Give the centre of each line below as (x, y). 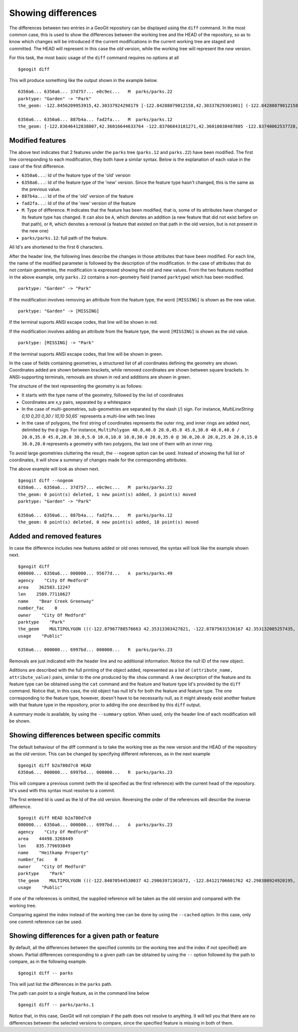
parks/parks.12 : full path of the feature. (65, 238)
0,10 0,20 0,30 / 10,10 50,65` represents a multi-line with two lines (88, 416)
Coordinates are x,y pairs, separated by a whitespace (76, 402)
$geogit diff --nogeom (46, 480)
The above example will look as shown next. (54, 469)
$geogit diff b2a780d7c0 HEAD (55, 765)
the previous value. (41, 189)
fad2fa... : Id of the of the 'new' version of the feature (79, 203)
